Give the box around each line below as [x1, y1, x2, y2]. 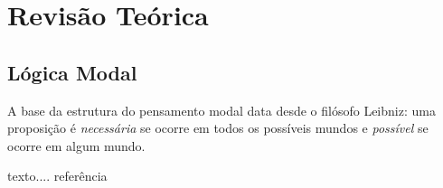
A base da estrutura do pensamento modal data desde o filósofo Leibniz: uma [7, 100, 436, 119]
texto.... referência [7, 166, 108, 185]
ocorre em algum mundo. [7, 136, 146, 155]
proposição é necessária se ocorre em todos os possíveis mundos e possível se [7, 118, 429, 137]
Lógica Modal [7, 58, 137, 86]
